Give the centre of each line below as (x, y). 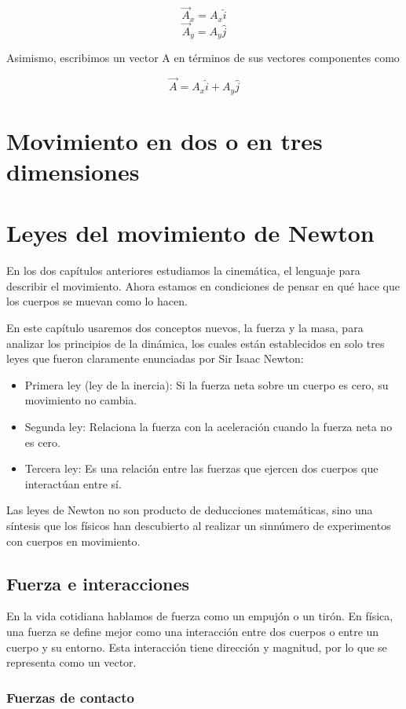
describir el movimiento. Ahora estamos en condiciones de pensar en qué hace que (203, 285)
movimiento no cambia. (81, 400)
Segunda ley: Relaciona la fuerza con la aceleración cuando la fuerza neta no (208, 427)
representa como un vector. (71, 662)
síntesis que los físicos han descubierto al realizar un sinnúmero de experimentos (199, 526)
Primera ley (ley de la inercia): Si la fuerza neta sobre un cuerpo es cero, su (207, 384)
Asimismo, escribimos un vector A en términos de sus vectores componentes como (203, 58)
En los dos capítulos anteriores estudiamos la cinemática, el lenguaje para (183, 270)
